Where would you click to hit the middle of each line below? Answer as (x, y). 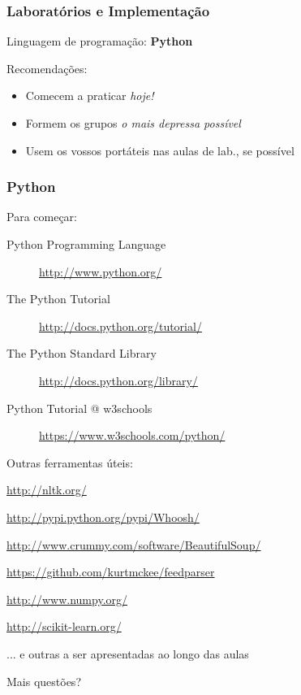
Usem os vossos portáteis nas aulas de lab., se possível (160, 150)
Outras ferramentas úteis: (70, 462)
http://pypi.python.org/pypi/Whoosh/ (103, 517)
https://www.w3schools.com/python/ (132, 435)
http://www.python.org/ (101, 271)
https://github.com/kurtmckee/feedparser (111, 572)
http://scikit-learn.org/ (64, 626)
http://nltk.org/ (47, 490)
